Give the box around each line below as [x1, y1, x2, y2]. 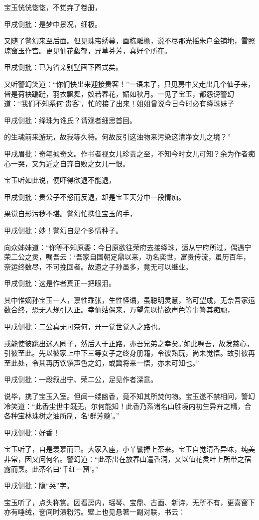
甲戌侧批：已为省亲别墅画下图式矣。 [4, 62, 123, 72]
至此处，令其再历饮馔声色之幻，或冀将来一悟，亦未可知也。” [4, 357, 199, 368]
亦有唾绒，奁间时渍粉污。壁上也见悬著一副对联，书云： [4, 507, 185, 517]
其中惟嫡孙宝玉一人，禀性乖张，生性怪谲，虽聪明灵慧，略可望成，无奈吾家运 [4, 294, 255, 305]
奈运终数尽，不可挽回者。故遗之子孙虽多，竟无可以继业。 [4, 261, 192, 271]
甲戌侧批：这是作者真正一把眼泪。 [4, 278, 116, 288]
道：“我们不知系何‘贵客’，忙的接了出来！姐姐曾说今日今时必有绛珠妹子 [4, 98, 235, 109]
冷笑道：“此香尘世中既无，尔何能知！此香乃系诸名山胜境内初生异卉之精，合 [4, 400, 252, 411]
